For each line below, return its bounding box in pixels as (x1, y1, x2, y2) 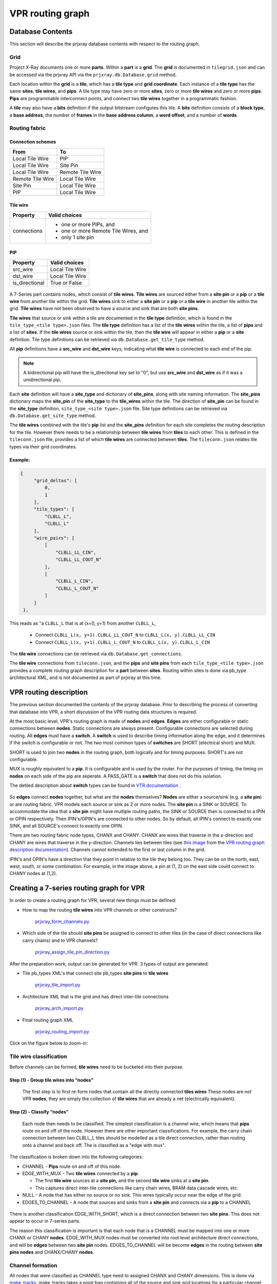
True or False (50, 279, 82, 286)
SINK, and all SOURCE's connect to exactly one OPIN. (9, 823, 123, 829)
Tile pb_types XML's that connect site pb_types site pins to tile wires (22, 970, 169, 976)
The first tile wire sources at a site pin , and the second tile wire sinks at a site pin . (35, 1178, 210, 1184)
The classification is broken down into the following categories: (9, 1154, 143, 1160)
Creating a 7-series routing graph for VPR (9, 884, 145, 893)
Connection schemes (9, 139, 56, 145)
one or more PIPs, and (61, 221, 115, 228)
